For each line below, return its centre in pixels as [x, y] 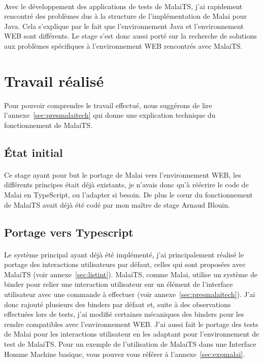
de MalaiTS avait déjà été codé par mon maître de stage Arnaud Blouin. [117, 204]
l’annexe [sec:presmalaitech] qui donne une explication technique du [110, 115]
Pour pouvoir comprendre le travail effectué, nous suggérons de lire [108, 105]
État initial [34, 152]
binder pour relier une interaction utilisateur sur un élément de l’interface [119, 284]
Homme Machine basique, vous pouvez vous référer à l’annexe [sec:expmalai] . [125, 354]
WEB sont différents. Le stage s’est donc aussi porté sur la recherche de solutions [130, 36]
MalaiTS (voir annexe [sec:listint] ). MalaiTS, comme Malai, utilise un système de [131, 274]
